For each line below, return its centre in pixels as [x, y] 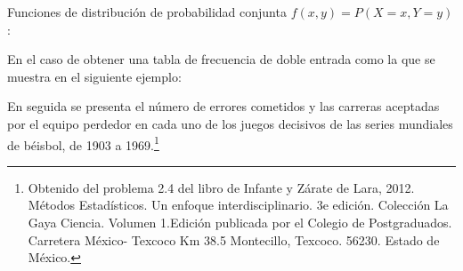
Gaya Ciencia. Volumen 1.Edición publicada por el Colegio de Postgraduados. [240, 222]
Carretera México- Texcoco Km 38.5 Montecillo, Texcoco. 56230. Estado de [234, 239]
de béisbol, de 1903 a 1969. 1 [83, 143]
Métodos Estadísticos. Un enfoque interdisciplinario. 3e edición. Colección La [238, 205]
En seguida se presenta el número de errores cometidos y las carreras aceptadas [223, 106]
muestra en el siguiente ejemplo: [94, 76]
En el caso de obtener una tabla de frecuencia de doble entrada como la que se [221, 59]
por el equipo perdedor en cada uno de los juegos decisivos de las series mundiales [230, 123]
